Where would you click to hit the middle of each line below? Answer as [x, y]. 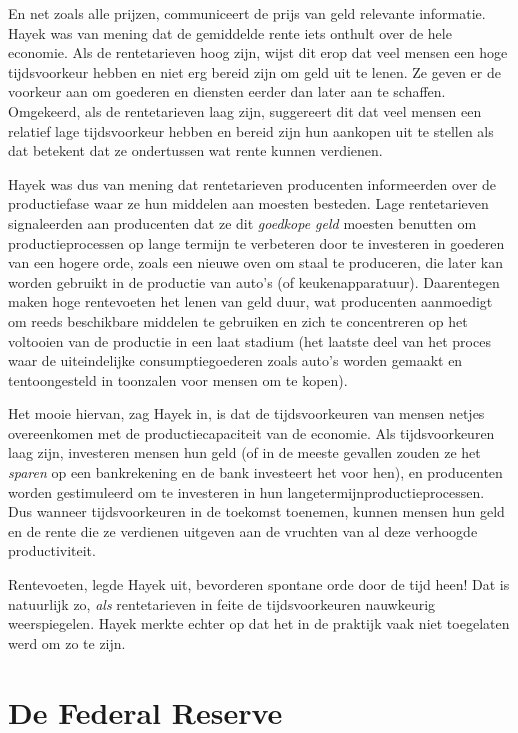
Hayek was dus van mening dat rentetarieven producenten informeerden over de [252, 183]
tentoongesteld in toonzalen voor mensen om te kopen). [178, 379]
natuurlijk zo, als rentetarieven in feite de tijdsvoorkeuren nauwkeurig [222, 603]
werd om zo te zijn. [67, 642]
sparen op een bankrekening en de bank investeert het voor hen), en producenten [255, 472]
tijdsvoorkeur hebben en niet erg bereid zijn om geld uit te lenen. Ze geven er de [254, 71]
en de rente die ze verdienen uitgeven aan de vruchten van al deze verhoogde [243, 530]
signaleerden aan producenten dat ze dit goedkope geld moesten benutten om [242, 222]
